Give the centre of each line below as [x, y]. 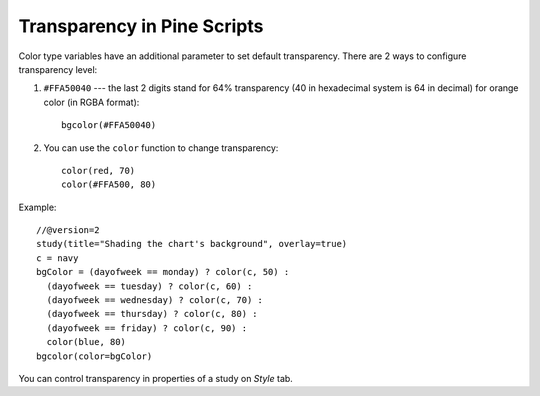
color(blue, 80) [86, 342]
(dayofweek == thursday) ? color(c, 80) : [152, 314]
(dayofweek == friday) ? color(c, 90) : [147, 328]
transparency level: [58, 69]
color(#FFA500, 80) [109, 184]
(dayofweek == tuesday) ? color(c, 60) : [149, 286]
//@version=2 [68, 230]
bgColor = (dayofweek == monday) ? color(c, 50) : [163, 272]
